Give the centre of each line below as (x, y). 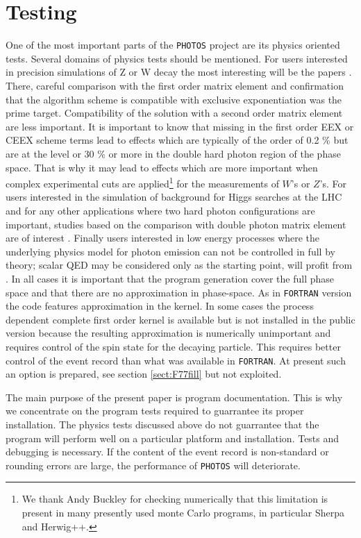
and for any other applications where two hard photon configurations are (160, 210)
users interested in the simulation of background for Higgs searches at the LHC (174, 197)
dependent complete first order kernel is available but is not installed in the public (180, 319)
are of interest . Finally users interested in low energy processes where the (163, 238)
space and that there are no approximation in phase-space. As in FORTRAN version (179, 292)
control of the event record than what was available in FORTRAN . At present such (176, 360)
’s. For (333, 183)
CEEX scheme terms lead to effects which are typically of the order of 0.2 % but (177, 140)
